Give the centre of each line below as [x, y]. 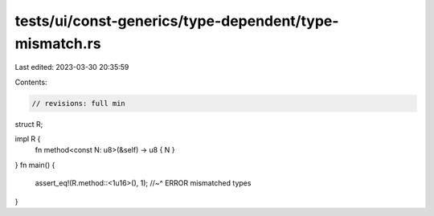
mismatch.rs [58, 43]
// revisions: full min [79, 103]
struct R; [29, 124]
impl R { [28, 139]
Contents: [31, 82]
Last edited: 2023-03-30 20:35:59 [72, 67]
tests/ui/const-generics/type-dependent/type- [177, 21]
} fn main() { [35, 165]
